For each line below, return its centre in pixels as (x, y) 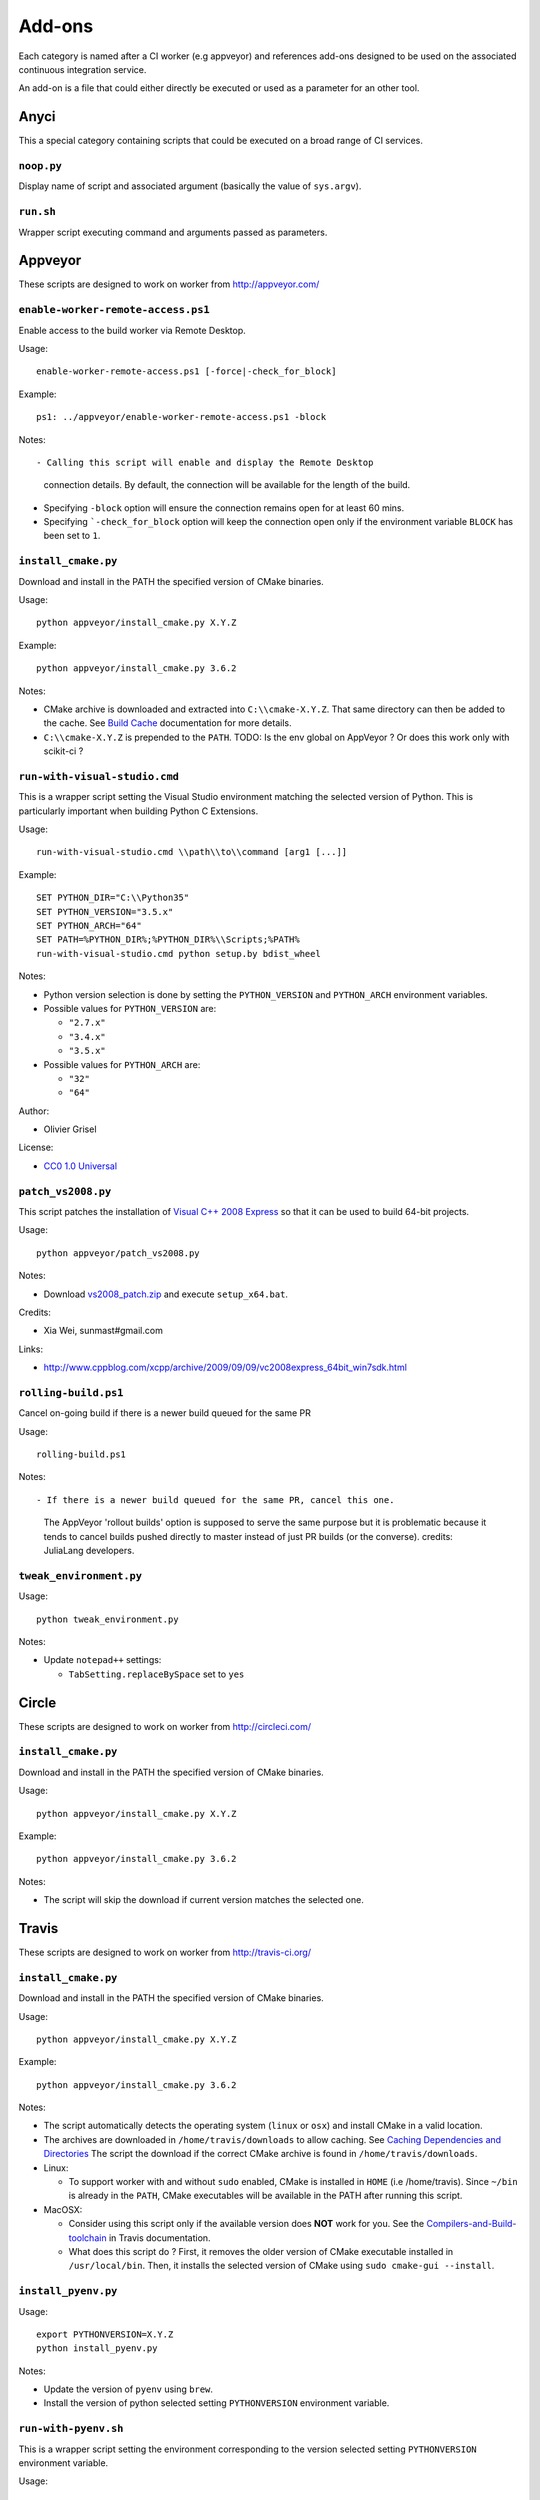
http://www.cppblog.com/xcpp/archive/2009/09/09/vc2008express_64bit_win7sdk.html (225, 1367)
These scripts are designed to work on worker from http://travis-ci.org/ (165, 1952)
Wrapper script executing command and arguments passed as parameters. (173, 232)
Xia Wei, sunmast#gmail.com (103, 1331)
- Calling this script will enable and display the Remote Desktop (205, 462)
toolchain (87, 2237)
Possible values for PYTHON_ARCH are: (122, 1064)
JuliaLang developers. (89, 1550)
